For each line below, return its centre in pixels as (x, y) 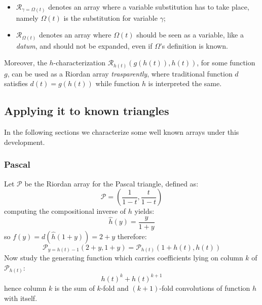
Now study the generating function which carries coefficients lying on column (124, 258)
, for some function (226, 63)
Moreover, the (26, 63)
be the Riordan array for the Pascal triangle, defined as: (111, 183)
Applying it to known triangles (87, 111)
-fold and (115, 288)
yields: (144, 211)
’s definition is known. (194, 45)
